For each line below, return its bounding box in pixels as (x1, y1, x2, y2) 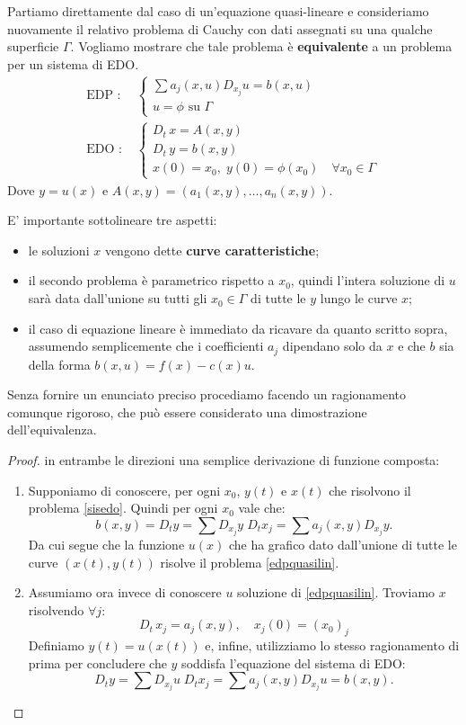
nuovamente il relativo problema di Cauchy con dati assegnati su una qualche (7, 19, 433, 38)
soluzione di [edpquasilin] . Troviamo (237, 583, 435, 602)
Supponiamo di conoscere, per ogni (28, 480, 221, 499)
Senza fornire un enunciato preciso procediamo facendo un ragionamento (7, 385, 407, 404)
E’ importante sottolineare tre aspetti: (7, 210, 217, 229)
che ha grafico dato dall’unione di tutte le (228, 534, 457, 553)
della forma (28, 354, 91, 373)
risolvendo (28, 600, 84, 619)
